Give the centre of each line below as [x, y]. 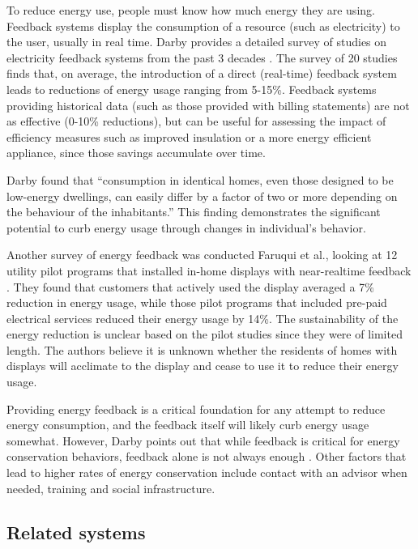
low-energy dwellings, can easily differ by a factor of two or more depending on [202, 196]
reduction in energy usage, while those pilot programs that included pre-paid [197, 302]
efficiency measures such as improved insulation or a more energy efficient [189, 136]
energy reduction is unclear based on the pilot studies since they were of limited [205, 334]
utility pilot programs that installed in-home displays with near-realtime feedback [209, 270]
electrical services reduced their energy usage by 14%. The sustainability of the [203, 318]
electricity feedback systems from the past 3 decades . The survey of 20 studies [202, 57]
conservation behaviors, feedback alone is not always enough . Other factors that [207, 456]
